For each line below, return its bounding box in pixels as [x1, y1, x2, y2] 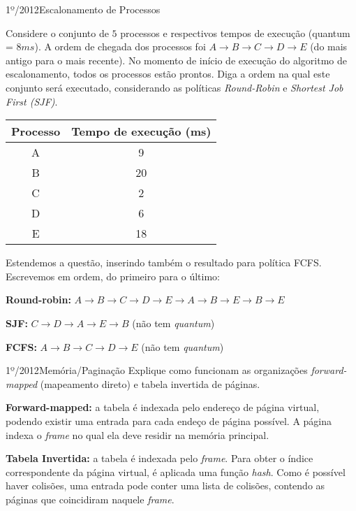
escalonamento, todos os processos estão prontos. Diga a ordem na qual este [6, 66, 330, 81]
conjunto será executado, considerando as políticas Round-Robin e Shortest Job [6, 80, 343, 94]
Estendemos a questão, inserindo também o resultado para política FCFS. [6, 255, 322, 270]
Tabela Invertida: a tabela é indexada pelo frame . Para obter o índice [6, 451, 313, 466]
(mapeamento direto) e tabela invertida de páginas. [40, 376, 260, 391]
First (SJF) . [6, 94, 58, 108]
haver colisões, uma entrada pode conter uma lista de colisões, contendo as [6, 478, 325, 493]
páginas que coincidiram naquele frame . [6, 491, 175, 506]
